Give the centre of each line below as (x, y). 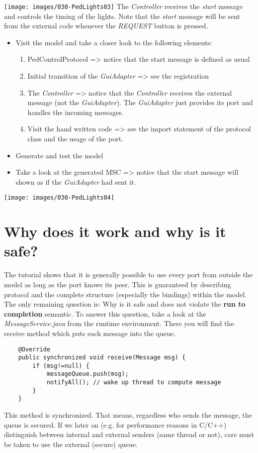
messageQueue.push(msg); (87, 374)
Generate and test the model (59, 155)
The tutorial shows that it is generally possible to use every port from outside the (129, 275)
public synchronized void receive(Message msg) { (102, 358)
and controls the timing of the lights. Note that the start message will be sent (122, 16)
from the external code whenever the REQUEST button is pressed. (106, 26)
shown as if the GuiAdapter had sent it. (76, 181)
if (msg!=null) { (61, 366)
